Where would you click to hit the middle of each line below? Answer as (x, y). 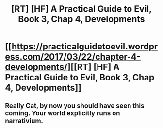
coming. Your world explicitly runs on (63, 113)
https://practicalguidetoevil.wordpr (85, 47)
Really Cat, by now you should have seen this (75, 105)
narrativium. (24, 120)
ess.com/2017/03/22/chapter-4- (73, 57)
